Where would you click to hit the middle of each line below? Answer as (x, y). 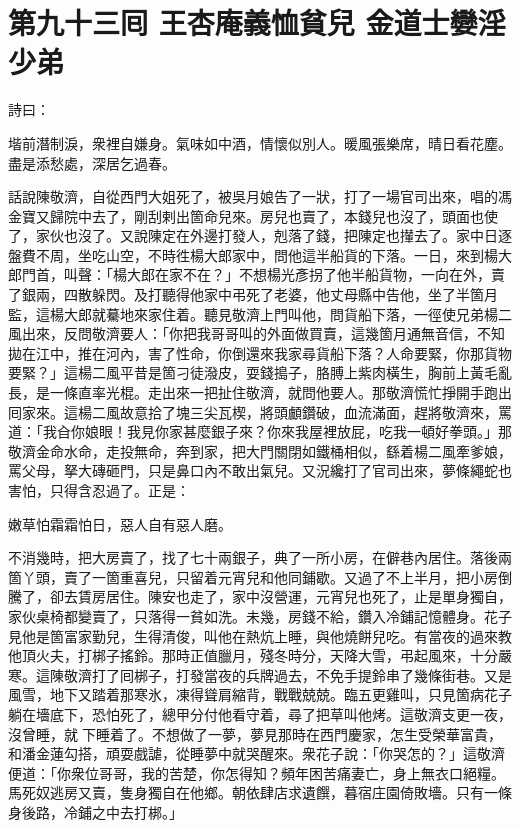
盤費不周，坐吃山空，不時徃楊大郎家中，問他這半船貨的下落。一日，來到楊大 (260, 254)
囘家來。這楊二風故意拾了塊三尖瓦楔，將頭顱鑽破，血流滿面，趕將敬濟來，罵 (260, 411)
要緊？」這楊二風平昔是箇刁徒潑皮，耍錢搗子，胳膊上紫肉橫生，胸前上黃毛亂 (260, 372)
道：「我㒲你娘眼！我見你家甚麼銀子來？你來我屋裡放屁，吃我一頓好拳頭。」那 (260, 431)
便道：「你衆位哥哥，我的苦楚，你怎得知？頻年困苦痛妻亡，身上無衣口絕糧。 (256, 772)
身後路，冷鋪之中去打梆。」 (95, 811)
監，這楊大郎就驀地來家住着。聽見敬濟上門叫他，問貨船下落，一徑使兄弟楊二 (260, 313)
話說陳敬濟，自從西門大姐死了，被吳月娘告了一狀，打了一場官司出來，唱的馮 (260, 196)
